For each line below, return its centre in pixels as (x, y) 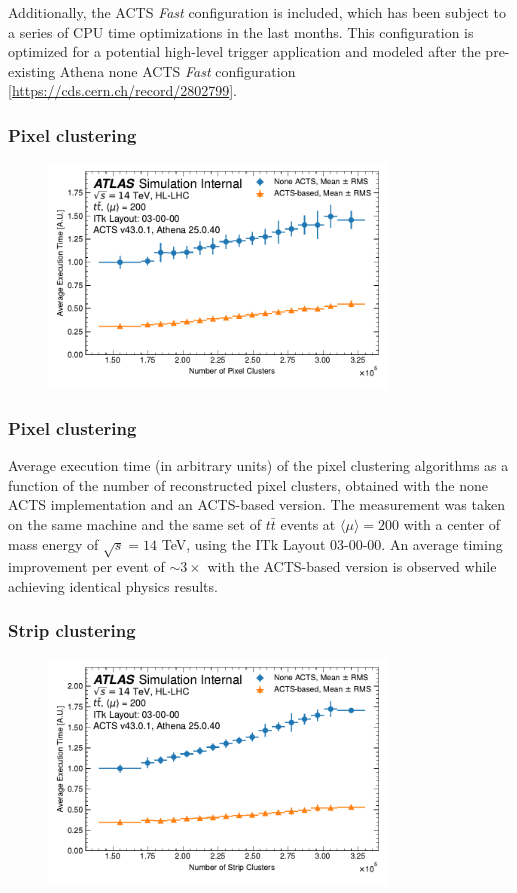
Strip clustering (72, 630)
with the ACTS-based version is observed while (352, 566)
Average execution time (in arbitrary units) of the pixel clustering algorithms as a (258, 465)
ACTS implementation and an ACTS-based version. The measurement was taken (256, 504)
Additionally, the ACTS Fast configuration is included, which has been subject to (257, 12)
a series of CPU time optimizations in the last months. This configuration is (241, 31)
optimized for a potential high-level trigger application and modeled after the (244, 51)
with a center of (452, 523)
